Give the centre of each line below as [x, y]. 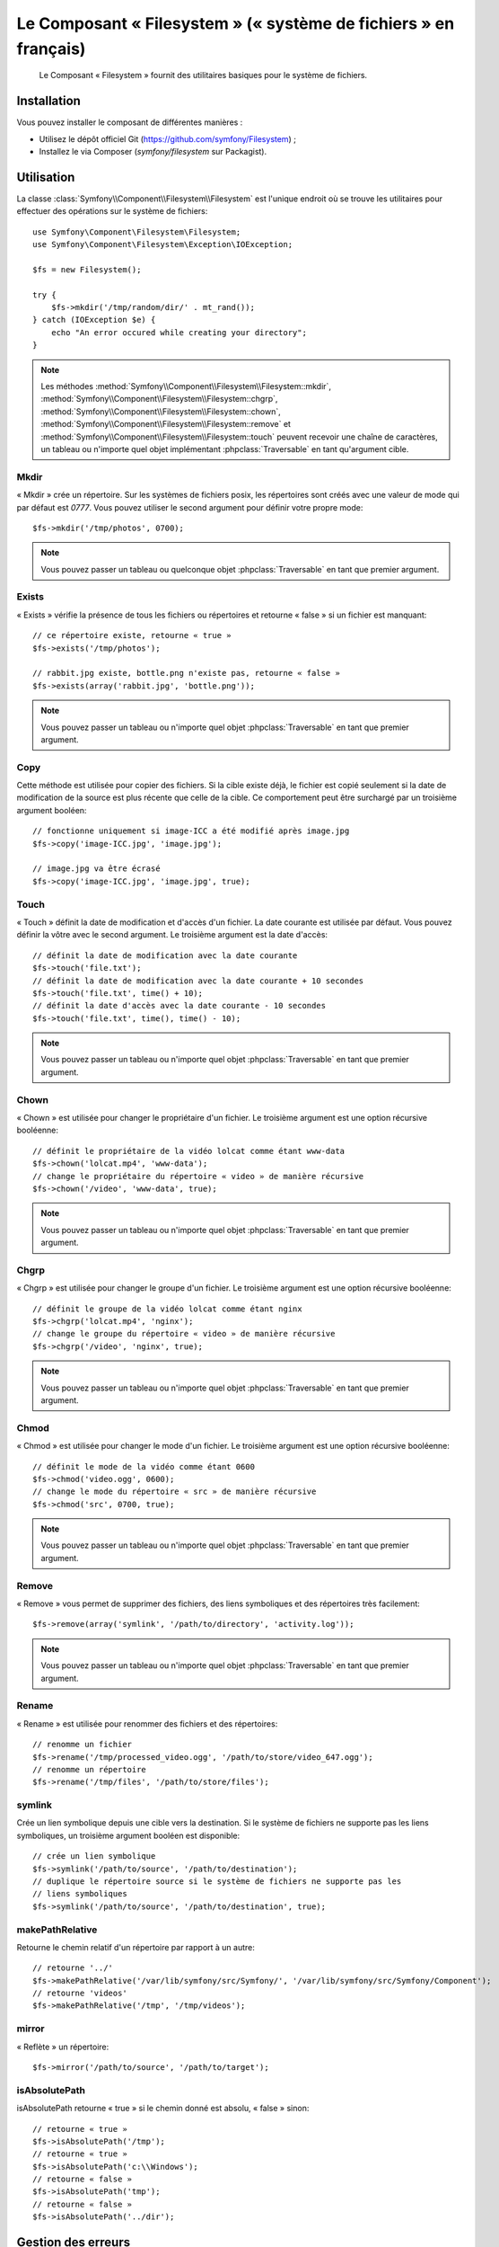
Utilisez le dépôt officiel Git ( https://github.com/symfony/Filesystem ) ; [167, 138]
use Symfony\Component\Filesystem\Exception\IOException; [163, 244]
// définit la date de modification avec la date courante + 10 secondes [198, 981]
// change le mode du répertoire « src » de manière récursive [175, 1492]
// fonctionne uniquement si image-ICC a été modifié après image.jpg [191, 831]
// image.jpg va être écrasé [96, 869]
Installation [48, 101]
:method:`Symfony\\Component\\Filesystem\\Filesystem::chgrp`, [159, 399]
